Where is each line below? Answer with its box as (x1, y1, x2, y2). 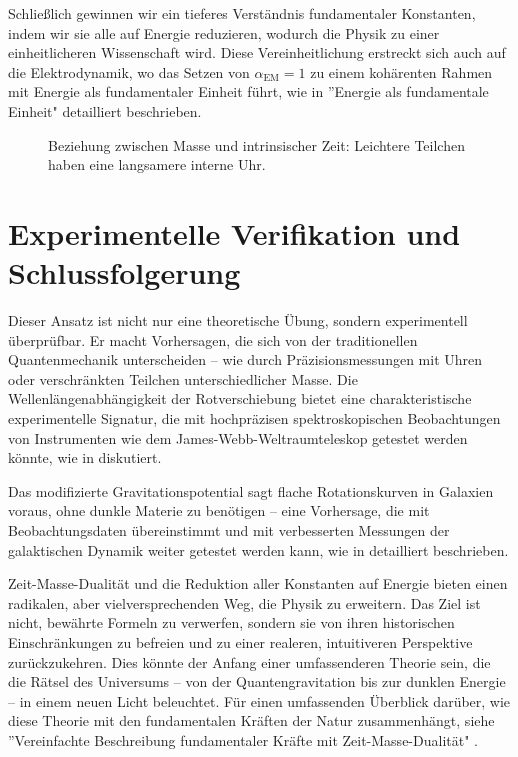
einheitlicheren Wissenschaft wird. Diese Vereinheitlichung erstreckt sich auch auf (8, 42, 506, 63)
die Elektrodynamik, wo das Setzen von (8, 61, 250, 82)
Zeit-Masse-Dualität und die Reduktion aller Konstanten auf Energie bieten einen (8, 573, 508, 594)
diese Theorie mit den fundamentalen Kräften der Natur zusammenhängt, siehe (8, 710, 495, 731)
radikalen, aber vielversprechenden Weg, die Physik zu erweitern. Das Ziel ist (8, 592, 481, 613)
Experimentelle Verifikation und (8, 212, 461, 253)
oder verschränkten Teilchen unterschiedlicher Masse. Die (8, 368, 358, 389)
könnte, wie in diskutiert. (8, 447, 162, 468)
